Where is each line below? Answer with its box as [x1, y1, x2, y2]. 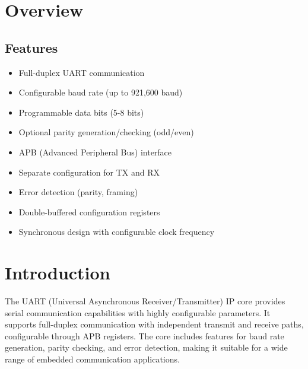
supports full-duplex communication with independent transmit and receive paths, [5, 318, 304, 330]
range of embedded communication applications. [5, 353, 180, 365]
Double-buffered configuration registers [18, 205, 160, 218]
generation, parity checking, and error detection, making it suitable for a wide [5, 341, 288, 354]
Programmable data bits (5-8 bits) [18, 106, 144, 118]
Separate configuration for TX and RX [18, 166, 160, 178]
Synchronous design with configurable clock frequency [18, 225, 215, 238]
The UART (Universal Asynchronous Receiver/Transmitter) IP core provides [5, 295, 285, 307]
